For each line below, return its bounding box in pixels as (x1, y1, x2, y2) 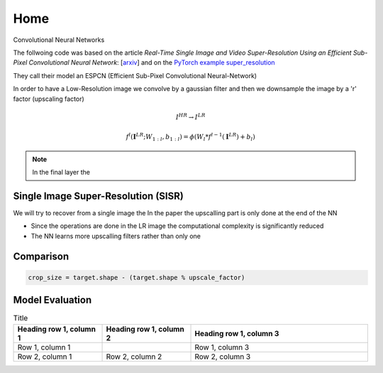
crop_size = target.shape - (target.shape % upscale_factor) (28, 274, 245, 281)
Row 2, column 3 (194, 352, 251, 362)
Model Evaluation (13, 294, 92, 306)
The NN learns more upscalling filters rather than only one (30, 232, 201, 240)
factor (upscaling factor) (13, 94, 84, 103)
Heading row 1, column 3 (194, 328, 279, 338)
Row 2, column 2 (106, 352, 162, 362)
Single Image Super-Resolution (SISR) (13, 190, 184, 202)
